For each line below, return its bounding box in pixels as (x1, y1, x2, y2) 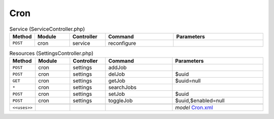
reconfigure (108, 39, 136, 46)
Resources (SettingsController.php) (9, 50, 94, 57)
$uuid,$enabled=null (175, 97, 225, 104)
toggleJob (108, 97, 133, 104)
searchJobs (108, 84, 137, 91)
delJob (108, 71, 125, 78)
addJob (108, 64, 127, 71)
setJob (108, 91, 125, 98)
